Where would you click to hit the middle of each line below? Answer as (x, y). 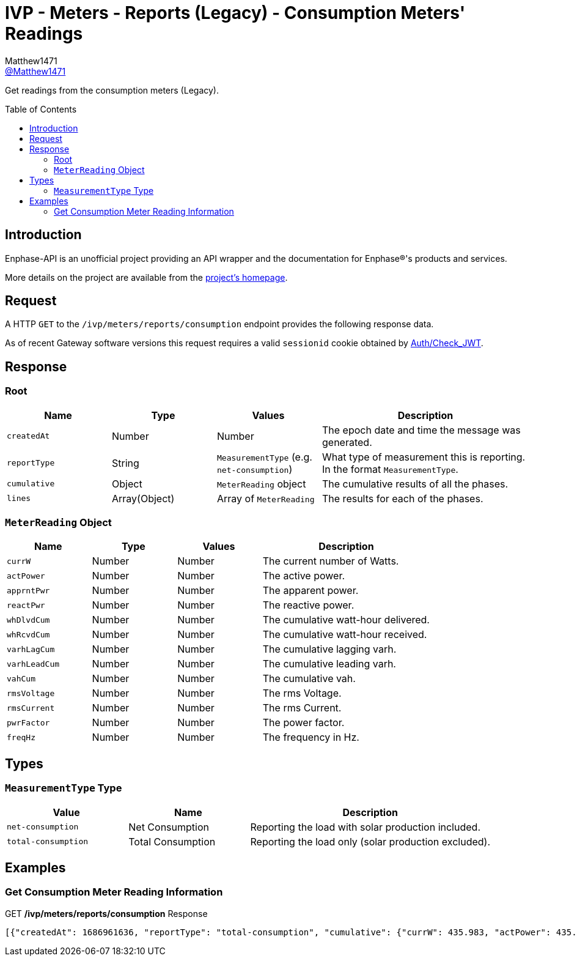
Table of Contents (41, 109)
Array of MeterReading (266, 498)
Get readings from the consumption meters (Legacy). (112, 90)
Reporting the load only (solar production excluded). (370, 841)
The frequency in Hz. (311, 737)
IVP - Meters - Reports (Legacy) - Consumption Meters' (235, 13)
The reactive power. (308, 605)
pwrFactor (28, 722)
